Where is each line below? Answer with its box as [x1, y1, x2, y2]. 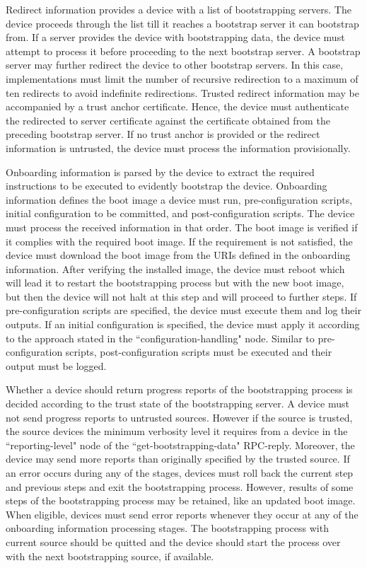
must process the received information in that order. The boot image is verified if [6, 219, 358, 234]
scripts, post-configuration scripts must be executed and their [65, 344, 332, 359]
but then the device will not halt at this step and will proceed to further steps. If [6, 289, 357, 303]
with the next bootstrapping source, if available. [6, 548, 214, 563]
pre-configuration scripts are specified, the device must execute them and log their [6, 303, 361, 318]
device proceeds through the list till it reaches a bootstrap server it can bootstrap [6, 16, 359, 30]
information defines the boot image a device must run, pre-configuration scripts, [6, 192, 353, 207]
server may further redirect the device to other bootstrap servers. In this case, [6, 57, 344, 72]
